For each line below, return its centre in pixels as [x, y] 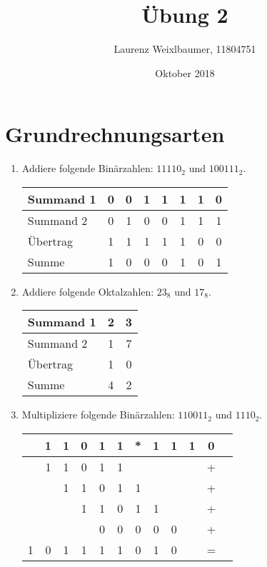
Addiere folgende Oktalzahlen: [88, 291]
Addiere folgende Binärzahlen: [87, 168]
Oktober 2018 [185, 72]
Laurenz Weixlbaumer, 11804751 [185, 49]
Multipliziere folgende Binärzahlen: [98, 415]
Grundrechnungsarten [115, 134]
